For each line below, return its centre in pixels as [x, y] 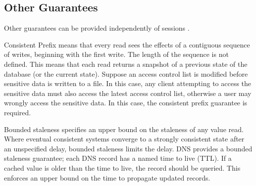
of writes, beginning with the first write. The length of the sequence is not [116, 54]
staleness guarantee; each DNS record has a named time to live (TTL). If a [118, 158]
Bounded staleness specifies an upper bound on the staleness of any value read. [124, 129]
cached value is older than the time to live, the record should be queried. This [122, 167]
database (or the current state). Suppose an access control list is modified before [126, 73]
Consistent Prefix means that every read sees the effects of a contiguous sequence [127, 44]
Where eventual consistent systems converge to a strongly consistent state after [124, 139]
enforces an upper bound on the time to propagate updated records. [107, 177]
